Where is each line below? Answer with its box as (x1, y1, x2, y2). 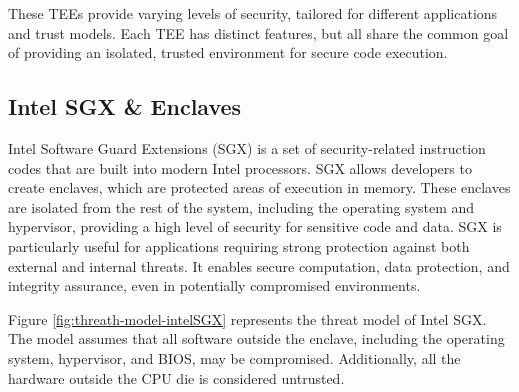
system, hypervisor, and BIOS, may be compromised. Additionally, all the (8, 347, 461, 368)
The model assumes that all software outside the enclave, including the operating (8, 328, 505, 349)
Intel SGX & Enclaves (8, 91, 242, 122)
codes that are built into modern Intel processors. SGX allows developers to (8, 157, 472, 178)
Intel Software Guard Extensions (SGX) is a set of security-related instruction (8, 137, 486, 158)
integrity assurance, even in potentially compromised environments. (8, 275, 421, 296)
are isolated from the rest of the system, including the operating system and (8, 196, 475, 217)
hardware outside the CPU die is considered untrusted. (8, 367, 345, 388)
